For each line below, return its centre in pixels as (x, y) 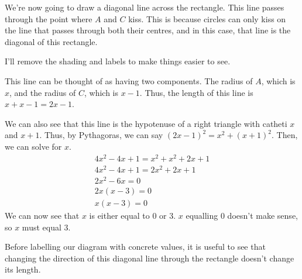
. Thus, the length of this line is (196, 92)
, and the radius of (43, 92)
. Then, (284, 135)
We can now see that (42, 215)
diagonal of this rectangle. (51, 41)
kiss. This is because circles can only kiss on (207, 18)
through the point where (49, 18)
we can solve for (33, 146)
